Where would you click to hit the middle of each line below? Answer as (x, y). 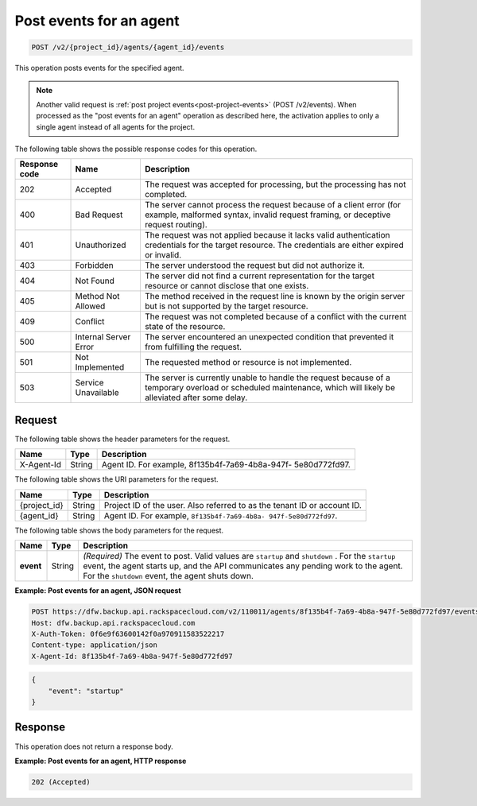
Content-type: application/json (95, 645)
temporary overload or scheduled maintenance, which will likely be (270, 388)
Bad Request (99, 215)
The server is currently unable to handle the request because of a (268, 378)
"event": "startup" (86, 691)
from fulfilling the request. (193, 347)
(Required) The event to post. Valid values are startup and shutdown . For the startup (239, 556)
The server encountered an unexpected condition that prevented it (269, 337)
